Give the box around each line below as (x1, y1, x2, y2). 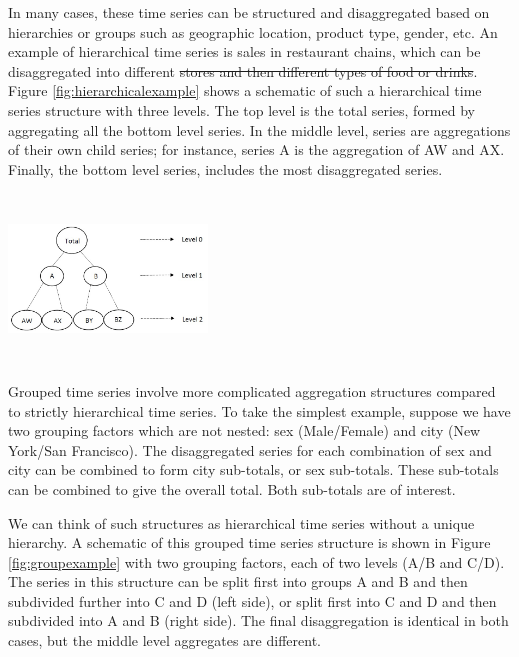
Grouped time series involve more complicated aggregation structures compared (8, 380, 496, 401)
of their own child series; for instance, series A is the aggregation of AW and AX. (8, 139, 505, 160)
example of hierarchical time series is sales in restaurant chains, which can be (8, 41, 481, 62)
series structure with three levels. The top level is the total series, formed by (8, 99, 475, 120)
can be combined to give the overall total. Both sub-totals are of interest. (8, 478, 456, 499)
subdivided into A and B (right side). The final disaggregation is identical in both (8, 610, 509, 631)
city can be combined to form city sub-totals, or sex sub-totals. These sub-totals (8, 459, 499, 480)
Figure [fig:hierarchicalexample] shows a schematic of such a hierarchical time (8, 80, 482, 101)
